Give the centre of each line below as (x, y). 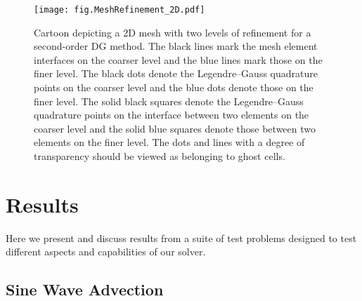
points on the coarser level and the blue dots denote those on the (174, 87)
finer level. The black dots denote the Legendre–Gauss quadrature (176, 73)
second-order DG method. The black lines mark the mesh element (176, 46)
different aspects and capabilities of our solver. (106, 252)
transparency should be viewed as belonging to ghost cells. (160, 156)
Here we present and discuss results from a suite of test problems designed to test (181, 238)
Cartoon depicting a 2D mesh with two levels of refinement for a (173, 32)
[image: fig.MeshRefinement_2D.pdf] (119, 10)
